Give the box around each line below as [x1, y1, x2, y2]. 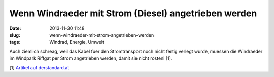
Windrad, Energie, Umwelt [49, 39, 104, 45]
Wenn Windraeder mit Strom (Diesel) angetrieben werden [9, 8, 257, 19]
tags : [9, 39, 21, 45]
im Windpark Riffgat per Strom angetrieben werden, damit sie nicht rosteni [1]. [9, 55, 173, 61]
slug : [9, 32, 20, 38]
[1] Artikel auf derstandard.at [9, 64, 70, 70]
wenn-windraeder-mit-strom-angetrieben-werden [49, 32, 154, 38]
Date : [9, 25, 21, 31]
